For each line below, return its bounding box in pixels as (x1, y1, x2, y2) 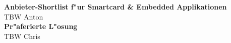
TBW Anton (4, 11, 43, 21)
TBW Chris (4, 30, 40, 41)
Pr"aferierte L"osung (4, 21, 78, 31)
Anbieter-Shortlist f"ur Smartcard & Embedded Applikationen (4, 1, 227, 11)
